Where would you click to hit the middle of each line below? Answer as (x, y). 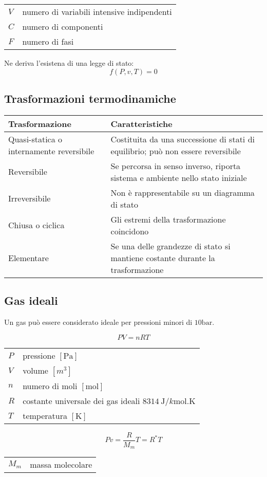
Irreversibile (30, 198)
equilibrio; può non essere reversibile (176, 151)
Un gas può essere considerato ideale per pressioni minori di (98, 322)
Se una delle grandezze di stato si (170, 246)
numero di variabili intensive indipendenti (97, 12)
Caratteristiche (141, 123)
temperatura (45, 415)
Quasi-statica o (35, 139)
